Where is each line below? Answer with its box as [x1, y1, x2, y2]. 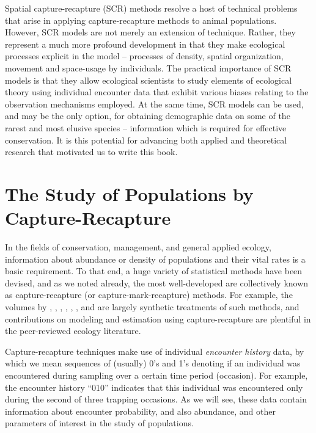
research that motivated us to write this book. [5, 145, 178, 158]
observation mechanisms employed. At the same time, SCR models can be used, [5, 97, 304, 110]
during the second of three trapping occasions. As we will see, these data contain [5, 393, 307, 406]
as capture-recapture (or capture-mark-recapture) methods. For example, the [5, 288, 293, 301]
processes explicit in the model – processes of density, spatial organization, [5, 49, 284, 62]
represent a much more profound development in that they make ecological [5, 37, 285, 50]
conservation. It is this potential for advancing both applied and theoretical [5, 133, 287, 146]
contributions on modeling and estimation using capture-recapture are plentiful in [5, 312, 311, 325]
